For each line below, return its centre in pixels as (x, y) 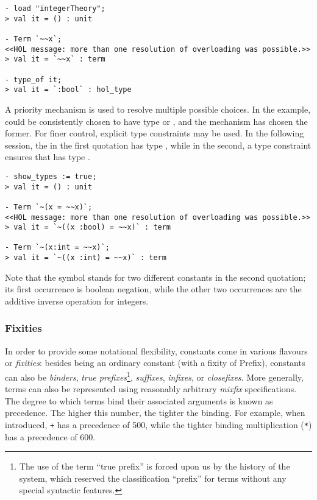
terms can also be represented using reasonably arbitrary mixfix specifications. (151, 389)
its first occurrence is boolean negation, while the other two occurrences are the (153, 289)
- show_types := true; (51, 176)
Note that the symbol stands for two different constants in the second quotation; (155, 277)
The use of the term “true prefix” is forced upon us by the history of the (155, 466)
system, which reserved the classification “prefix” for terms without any (153, 478)
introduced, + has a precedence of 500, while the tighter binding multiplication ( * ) (158, 424)
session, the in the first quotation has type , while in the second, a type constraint (158, 145)
